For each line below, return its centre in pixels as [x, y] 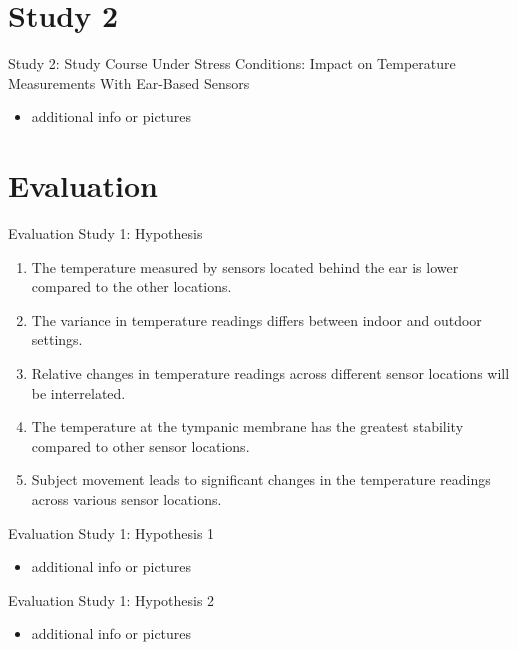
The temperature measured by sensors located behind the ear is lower [245, 266]
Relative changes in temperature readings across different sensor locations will [270, 373]
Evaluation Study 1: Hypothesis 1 [111, 532]
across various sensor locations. [126, 498]
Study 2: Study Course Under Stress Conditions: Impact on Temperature [232, 63]
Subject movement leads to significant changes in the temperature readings [261, 479]
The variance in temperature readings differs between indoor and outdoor [256, 319]
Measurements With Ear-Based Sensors [129, 82]
